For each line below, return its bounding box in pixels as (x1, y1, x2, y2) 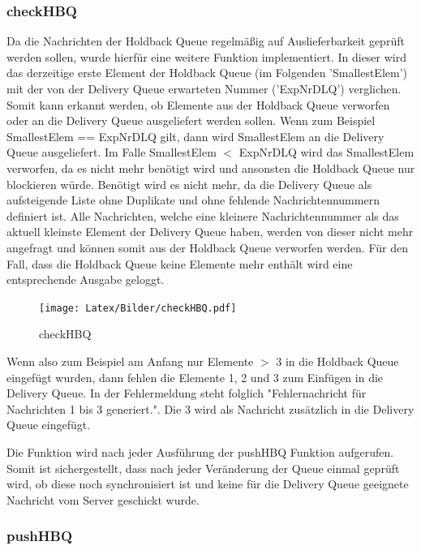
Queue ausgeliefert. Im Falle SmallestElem (6, 144, 217, 161)
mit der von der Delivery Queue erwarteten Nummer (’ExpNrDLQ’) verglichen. (6, 80, 402, 97)
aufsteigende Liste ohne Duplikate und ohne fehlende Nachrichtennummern (6, 191, 380, 208)
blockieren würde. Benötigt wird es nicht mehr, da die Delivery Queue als (6, 175, 372, 192)
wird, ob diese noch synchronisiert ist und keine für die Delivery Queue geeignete (6, 475, 409, 492)
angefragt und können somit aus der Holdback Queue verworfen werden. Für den (6, 238, 408, 256)
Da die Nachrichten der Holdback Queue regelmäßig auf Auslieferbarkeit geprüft (6, 32, 405, 49)
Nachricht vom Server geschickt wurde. (6, 491, 200, 508)
